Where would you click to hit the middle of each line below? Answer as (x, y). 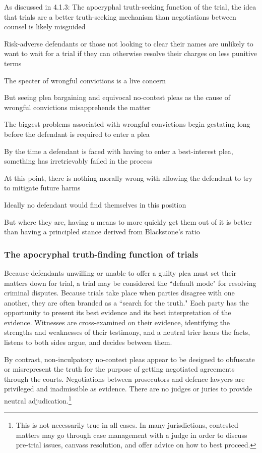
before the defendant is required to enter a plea (77, 134)
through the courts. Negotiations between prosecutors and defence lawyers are (124, 379)
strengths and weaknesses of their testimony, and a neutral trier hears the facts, (127, 332)
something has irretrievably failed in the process (78, 161)
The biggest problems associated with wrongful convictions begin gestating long (127, 124)
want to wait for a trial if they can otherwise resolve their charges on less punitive (130, 53)
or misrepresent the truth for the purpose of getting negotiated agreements (119, 369)
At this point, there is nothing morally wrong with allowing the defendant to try (128, 178)
